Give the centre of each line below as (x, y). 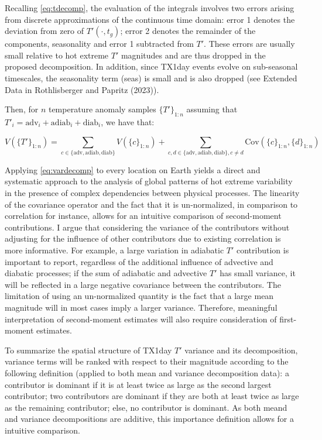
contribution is (263, 250)
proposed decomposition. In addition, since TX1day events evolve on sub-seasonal (151, 66)
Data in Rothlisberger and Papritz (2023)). (82, 89)
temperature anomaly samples (102, 109)
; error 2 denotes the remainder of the (188, 31)
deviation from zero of (44, 31)
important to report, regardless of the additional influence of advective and (139, 261)
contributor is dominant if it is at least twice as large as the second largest (138, 384)
